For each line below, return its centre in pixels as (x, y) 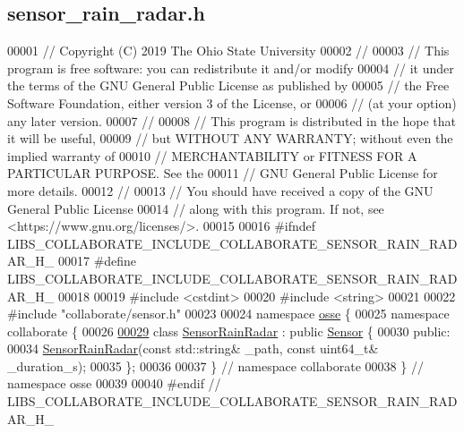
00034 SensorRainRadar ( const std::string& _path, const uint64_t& (193, 348)
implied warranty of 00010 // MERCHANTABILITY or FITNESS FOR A (212, 155)
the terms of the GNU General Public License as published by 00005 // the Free (228, 85)
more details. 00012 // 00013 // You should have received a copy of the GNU (220, 190)
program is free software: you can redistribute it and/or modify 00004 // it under (231, 68)
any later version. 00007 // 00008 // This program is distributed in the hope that (232, 120)
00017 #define (97, 261)
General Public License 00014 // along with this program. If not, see (196, 208)
